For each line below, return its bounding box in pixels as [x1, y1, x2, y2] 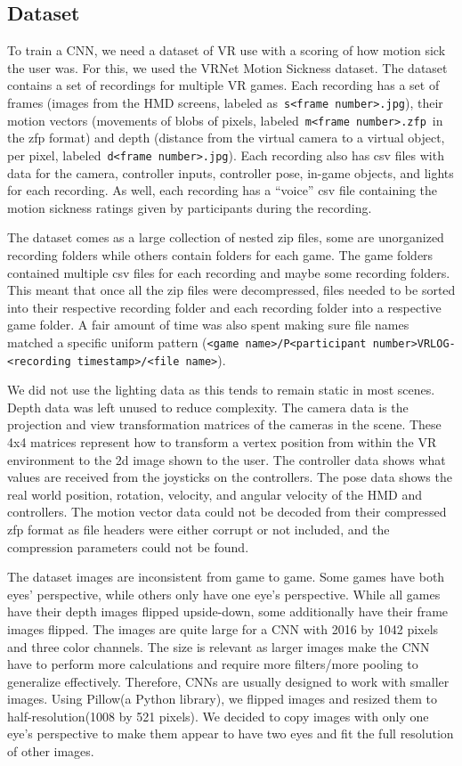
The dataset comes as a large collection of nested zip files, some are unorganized [7, 228, 444, 247]
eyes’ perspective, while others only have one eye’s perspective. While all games [7, 584, 441, 603]
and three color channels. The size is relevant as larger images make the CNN [7, 637, 430, 656]
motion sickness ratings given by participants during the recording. [7, 198, 372, 216]
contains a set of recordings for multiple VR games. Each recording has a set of [7, 76, 440, 94]
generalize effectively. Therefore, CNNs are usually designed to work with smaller [7, 672, 450, 690]
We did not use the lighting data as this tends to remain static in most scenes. [7, 380, 435, 399]
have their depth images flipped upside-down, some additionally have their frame [7, 602, 449, 621]
